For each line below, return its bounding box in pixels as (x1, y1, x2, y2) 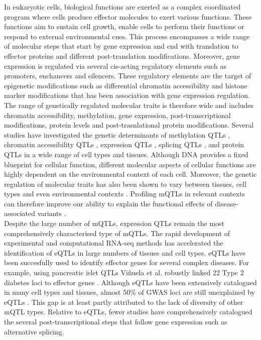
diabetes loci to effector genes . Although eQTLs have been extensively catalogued (4, 277, 257, 287)
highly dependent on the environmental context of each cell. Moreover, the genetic (4, 169, 257, 179)
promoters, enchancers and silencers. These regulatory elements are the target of (4, 70, 251, 81)
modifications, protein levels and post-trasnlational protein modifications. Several (4, 120, 254, 130)
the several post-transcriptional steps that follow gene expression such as (4, 316, 227, 326)
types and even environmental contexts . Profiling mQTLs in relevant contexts (4, 188, 245, 199)
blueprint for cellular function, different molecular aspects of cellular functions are (4, 159, 256, 169)
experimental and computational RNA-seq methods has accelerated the (4, 238, 223, 248)
